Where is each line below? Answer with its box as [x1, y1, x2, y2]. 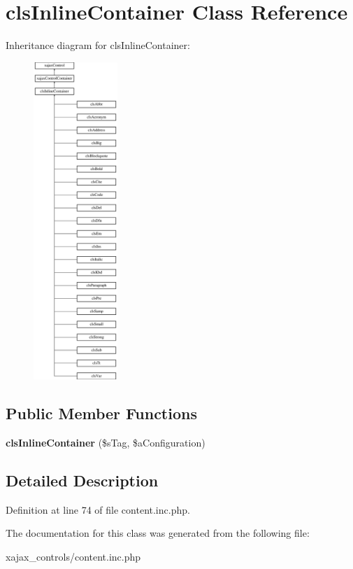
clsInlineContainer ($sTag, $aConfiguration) [6, 435, 206, 450]
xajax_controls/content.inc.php [6, 549, 141, 564]
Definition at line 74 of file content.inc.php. [6, 502, 190, 517]
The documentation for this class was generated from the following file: [6, 526, 310, 540]
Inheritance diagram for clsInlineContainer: [6, 38, 190, 52]
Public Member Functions [6, 402, 197, 424]
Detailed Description [6, 470, 159, 491]
